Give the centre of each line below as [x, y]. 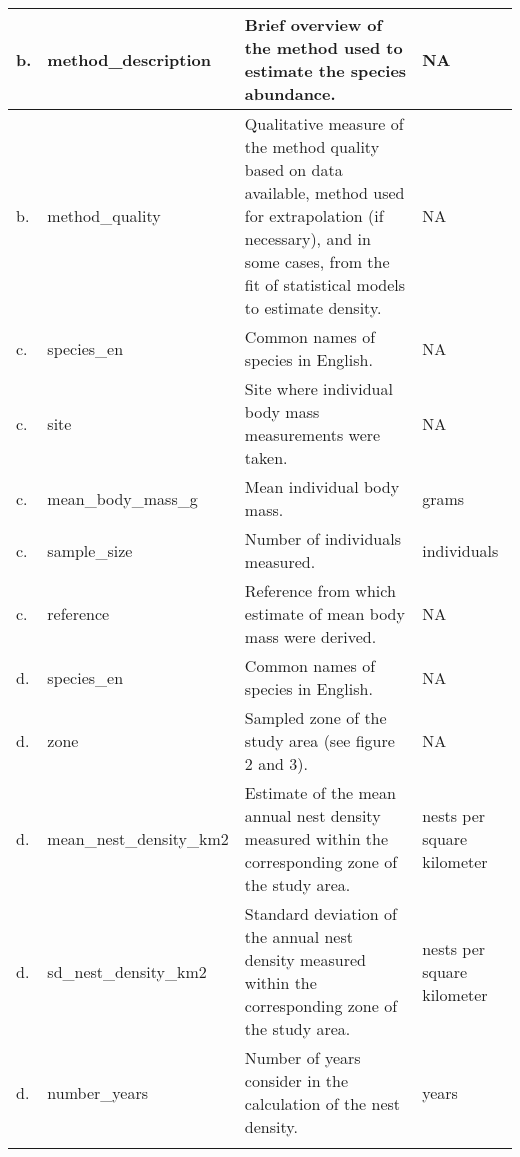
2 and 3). [276, 763]
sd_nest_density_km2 [127, 971]
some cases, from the [317, 261]
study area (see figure [319, 740]
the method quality [312, 146]
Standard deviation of [320, 913]
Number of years [302, 1057]
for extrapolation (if [314, 215]
